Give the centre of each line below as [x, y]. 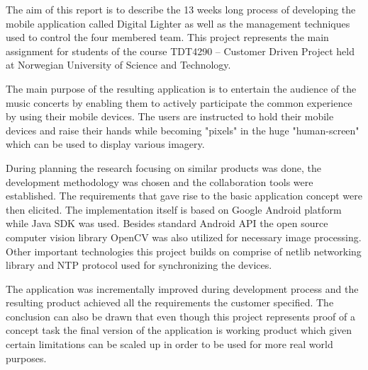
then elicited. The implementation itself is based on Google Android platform [174, 209]
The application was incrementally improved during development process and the [182, 288]
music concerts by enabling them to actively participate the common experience [179, 102]
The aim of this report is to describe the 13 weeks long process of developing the [181, 9]
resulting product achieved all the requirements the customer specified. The [170, 302]
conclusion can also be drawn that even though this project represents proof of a [180, 316]
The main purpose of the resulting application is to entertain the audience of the [181, 88]
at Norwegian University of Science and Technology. [118, 65]
